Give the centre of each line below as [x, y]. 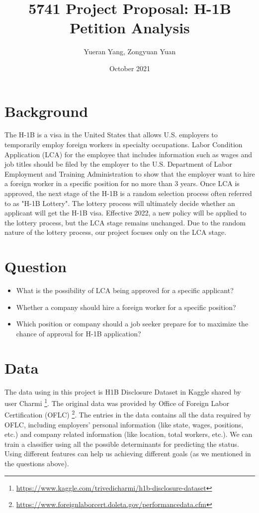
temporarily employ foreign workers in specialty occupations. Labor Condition [124, 145]
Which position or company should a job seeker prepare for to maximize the [132, 324]
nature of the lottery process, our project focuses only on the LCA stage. [116, 232]
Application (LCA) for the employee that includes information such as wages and [128, 154]
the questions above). [37, 463]
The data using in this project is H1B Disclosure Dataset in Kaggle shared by [123, 391]
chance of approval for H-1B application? [79, 333]
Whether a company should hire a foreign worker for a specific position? [126, 307]
